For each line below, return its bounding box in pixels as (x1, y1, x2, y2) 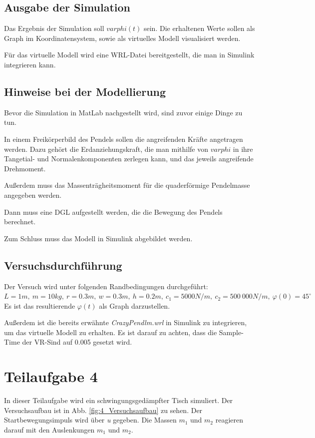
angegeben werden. (4, 189, 62, 200)
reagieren (215, 415, 244, 425)
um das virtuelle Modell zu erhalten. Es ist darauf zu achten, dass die (4, 327, 217, 337)
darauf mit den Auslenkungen (4, 424, 95, 435)
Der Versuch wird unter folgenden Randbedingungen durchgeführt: (4, 281, 208, 291)
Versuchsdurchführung (4, 257, 122, 273)
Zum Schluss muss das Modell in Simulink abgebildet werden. (4, 233, 193, 243)
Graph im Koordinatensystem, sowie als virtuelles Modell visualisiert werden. (4, 32, 241, 43)
